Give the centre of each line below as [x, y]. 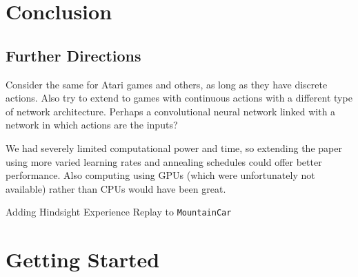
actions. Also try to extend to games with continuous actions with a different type [179, 98]
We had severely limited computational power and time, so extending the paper [174, 147]
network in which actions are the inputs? [92, 125]
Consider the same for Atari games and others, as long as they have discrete [167, 84]
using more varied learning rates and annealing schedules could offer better [164, 161]
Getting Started [83, 259]
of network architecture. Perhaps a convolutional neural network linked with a [171, 111]
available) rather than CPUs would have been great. [116, 188]
